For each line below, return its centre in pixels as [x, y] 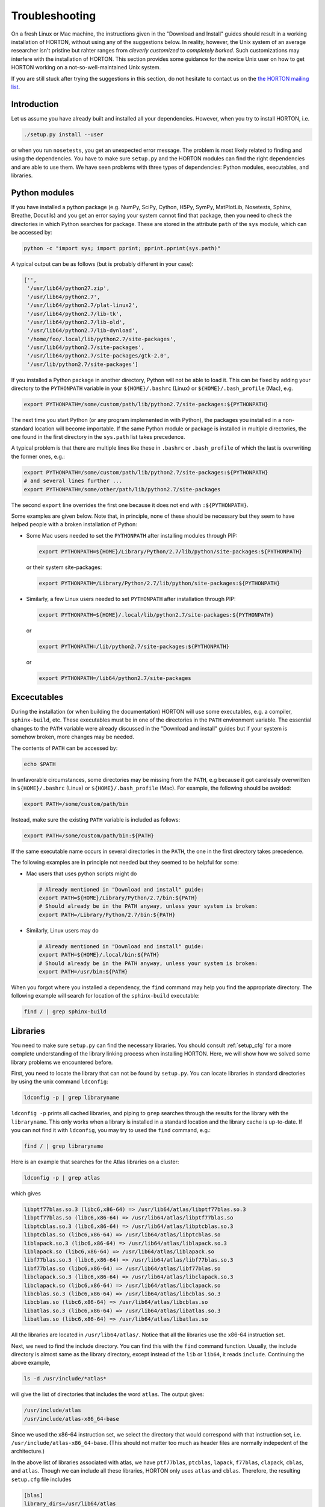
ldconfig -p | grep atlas [62, 1178]
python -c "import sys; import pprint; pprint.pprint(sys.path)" [122, 248]
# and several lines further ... [73, 481]
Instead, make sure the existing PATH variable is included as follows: [96, 819]
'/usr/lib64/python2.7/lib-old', [76, 322]
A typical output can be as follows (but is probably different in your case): [102, 264]
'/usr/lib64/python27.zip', [69, 288]
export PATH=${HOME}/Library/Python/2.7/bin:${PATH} [118, 898]
